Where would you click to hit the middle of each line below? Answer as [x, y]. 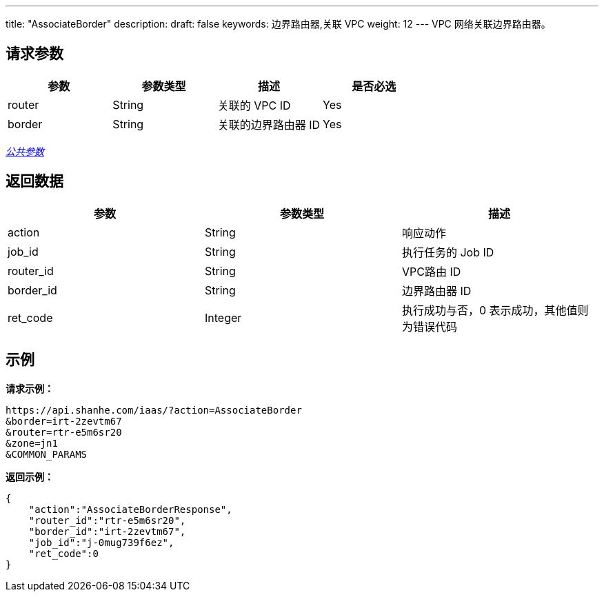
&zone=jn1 [32, 443]
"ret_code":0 [63, 553]
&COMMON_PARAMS [47, 454]
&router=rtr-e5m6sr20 [64, 432]
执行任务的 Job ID [448, 252]
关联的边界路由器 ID [269, 124]
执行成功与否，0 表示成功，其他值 [490, 310]
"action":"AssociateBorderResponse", [130, 509]
